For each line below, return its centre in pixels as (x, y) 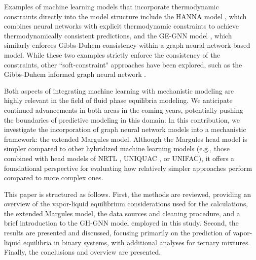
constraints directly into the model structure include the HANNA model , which (125, 16)
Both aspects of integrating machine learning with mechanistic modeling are (119, 90)
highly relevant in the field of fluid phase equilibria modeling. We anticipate (118, 100)
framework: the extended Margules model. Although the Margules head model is (126, 139)
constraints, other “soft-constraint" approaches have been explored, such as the (123, 64)
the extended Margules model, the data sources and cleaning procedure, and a (122, 213)
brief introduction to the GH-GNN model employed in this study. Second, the (121, 223)
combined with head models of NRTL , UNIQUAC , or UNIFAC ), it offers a (119, 158)
